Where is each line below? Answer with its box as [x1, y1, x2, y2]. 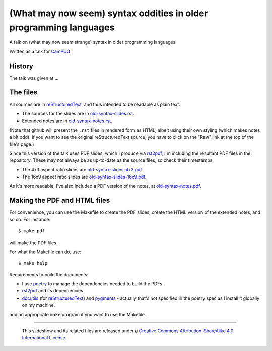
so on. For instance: [9, 216, 50, 222]
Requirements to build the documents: [9, 271, 89, 277]
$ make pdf [18, 228, 45, 234]
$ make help [18, 260, 48, 266]
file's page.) [9, 141, 34, 147]
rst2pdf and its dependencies [22, 288, 83, 294]
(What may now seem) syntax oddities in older [9, 8, 208, 19]
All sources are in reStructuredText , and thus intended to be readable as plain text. [9, 101, 181, 107]
